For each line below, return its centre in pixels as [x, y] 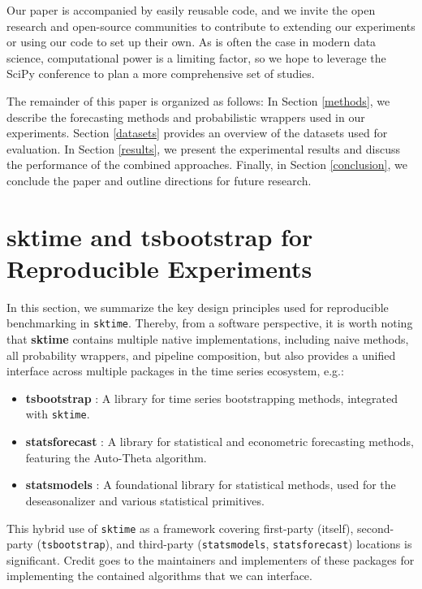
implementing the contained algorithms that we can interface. [159, 576]
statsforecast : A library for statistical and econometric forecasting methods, [220, 442]
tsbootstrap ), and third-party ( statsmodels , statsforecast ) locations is [226, 544]
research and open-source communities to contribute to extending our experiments [211, 26]
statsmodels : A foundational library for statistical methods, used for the [211, 485]
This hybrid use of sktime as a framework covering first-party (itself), [180, 528]
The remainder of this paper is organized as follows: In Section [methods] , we [198, 100]
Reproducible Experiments [159, 268]
